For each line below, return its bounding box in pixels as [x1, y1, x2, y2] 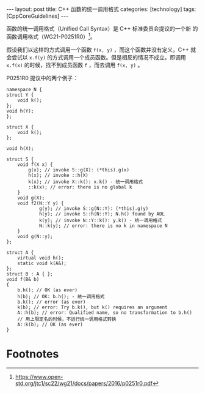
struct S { [6, 156, 34, 162]
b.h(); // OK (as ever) [17, 286, 78, 293]
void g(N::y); [17, 233, 53, 239]
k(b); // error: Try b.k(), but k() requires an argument [17, 304, 168, 310]
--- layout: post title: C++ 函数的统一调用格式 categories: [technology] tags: [6, 6, 196, 13]
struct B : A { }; [6, 271, 53, 277]
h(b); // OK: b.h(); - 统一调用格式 [17, 293, 105, 299]
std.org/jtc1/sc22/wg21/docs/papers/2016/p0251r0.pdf [15, 380, 153, 387]
